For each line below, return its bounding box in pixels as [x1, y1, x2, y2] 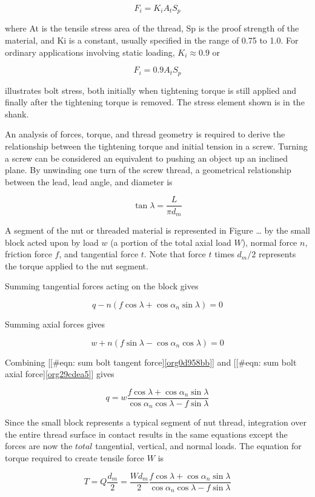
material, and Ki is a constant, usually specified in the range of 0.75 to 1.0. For [5, 34, 299, 47]
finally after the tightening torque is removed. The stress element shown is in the [5, 96, 305, 108]
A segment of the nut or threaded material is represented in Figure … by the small [5, 223, 310, 236]
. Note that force [144, 248, 206, 260]
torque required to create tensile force [5, 452, 145, 464]
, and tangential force [59, 248, 139, 260]
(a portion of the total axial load [110, 235, 231, 248]
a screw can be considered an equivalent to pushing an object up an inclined [5, 151, 288, 164]
